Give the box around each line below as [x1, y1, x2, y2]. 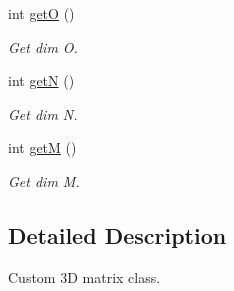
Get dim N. [8, 103, 78, 124]
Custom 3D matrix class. [8, 266, 161, 287]
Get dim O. [8, 36, 78, 57]
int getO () [8, 3, 75, 23]
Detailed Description [8, 219, 227, 250]
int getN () [8, 70, 75, 91]
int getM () [8, 137, 77, 158]
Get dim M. [8, 170, 80, 191]
